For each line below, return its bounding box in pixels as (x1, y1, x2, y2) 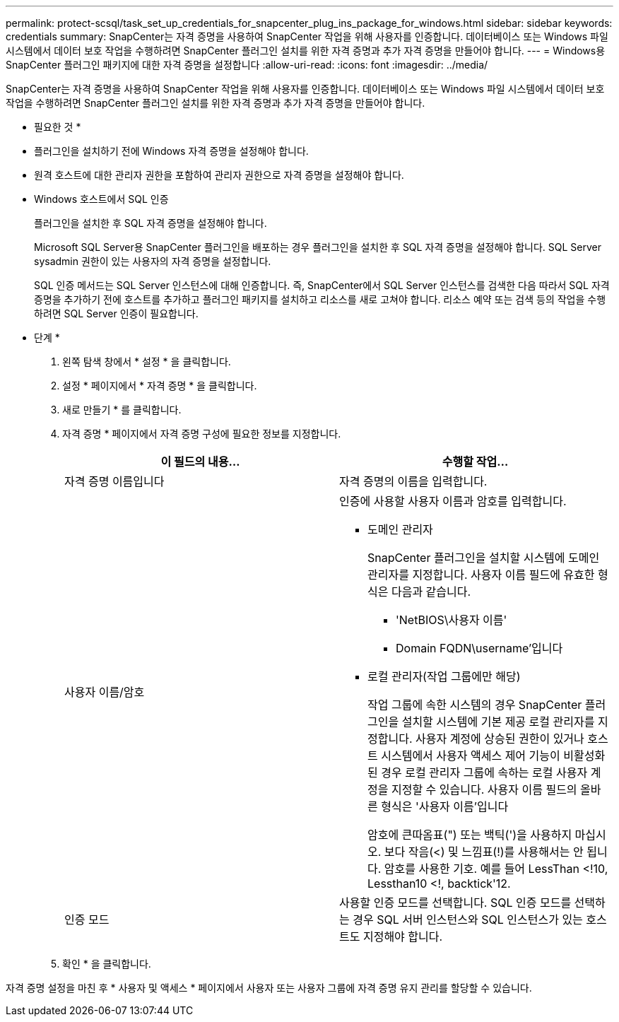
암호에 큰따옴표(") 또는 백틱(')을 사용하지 (367, 828, 572, 842)
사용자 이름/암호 (64, 685, 145, 699)
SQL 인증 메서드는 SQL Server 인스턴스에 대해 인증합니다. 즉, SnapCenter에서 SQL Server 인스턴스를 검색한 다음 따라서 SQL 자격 (34, 279, 610, 291)
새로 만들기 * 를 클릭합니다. (62, 404, 182, 416)
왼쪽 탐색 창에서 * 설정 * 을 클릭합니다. (62, 356, 231, 368)
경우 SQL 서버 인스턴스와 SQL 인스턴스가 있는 (353, 912, 583, 927)
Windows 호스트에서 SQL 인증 (34, 193, 169, 205)
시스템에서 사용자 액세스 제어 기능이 (381, 748, 560, 763)
